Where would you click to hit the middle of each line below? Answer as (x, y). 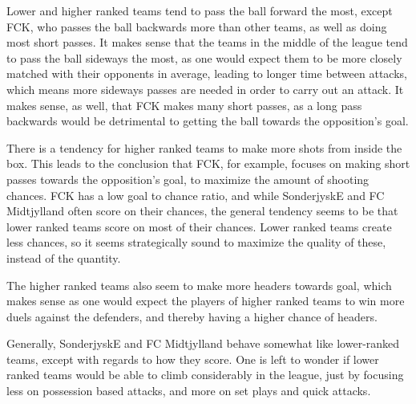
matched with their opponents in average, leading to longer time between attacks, (207, 73)
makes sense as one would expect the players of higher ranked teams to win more (206, 301)
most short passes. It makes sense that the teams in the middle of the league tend (207, 42)
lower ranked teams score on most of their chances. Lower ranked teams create (199, 226)
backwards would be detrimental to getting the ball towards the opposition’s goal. (208, 121)
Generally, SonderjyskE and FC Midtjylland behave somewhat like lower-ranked (203, 343)
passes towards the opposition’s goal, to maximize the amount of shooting (188, 179)
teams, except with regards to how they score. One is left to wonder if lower (193, 359)
